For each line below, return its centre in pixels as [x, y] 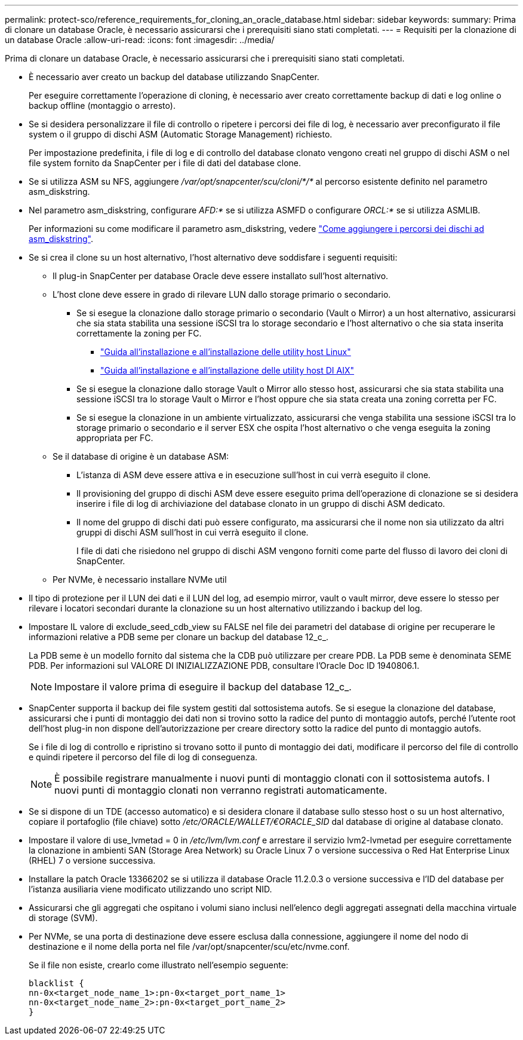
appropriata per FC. [115, 438]
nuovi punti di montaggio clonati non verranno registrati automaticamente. [221, 790]
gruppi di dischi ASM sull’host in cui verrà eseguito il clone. [193, 532]
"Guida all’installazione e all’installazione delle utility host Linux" [226, 352]
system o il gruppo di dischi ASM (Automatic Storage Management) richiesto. [181, 134]
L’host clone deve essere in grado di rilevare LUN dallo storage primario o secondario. [222, 294]
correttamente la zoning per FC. [139, 333]
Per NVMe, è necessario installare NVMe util [140, 579]
